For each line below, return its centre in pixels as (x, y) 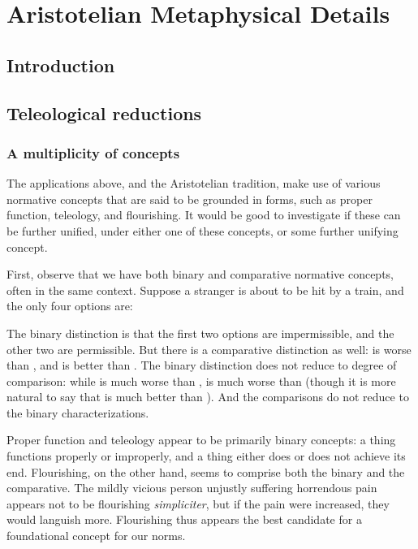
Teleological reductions (104, 112)
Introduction (61, 65)
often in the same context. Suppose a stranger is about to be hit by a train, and (205, 290)
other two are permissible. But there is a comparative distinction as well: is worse (209, 349)
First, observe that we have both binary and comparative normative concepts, (200, 274)
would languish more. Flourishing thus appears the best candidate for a (184, 519)
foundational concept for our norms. (96, 536)
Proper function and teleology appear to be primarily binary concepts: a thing (201, 440)
